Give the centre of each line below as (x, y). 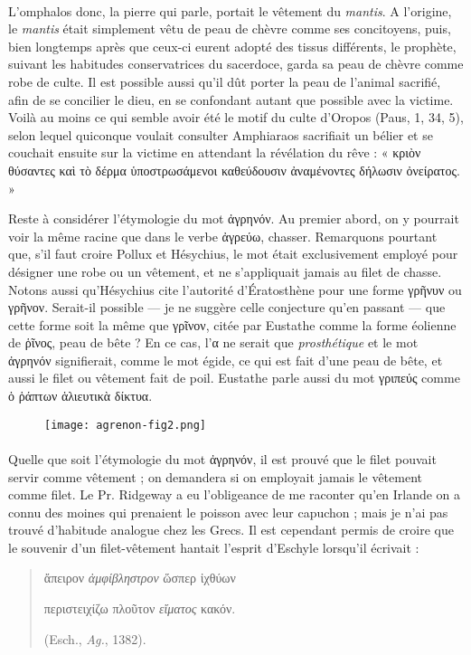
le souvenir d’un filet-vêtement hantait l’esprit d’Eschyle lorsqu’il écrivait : (214, 547)
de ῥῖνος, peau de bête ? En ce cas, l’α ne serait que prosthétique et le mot (213, 342)
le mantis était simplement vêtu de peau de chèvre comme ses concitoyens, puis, (230, 28)
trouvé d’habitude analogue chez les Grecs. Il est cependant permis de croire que (231, 530)
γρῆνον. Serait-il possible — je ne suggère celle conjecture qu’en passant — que (227, 307)
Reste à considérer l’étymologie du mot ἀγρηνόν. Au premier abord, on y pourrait (234, 218)
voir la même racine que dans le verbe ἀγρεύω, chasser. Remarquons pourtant (223, 236)
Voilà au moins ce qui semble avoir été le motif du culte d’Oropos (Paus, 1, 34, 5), (236, 117)
